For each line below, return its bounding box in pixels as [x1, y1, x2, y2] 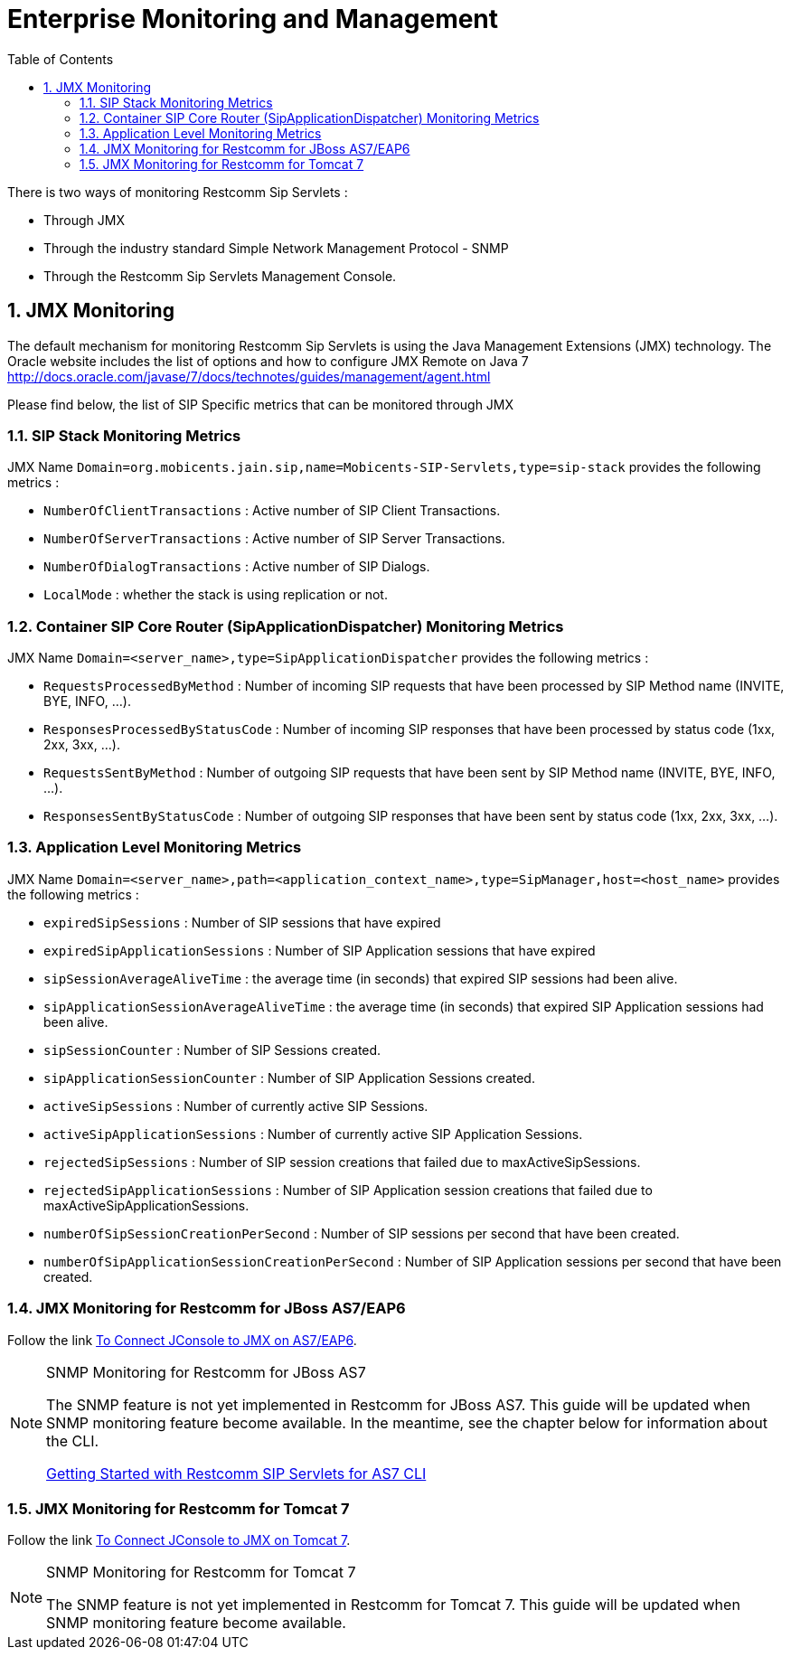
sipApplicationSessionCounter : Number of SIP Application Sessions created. [43, 1069, 535, 1086]
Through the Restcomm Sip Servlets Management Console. [43, 268, 397, 284]
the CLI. [46, 1431, 99, 1450]
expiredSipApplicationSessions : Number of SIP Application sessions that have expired [43, 942, 596, 958]
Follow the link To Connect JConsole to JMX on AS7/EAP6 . [7, 1332, 357, 1348]
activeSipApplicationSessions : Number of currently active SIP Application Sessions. [43, 1125, 583, 1142]
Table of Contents [7, 51, 114, 67]
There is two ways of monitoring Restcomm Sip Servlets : [7, 184, 348, 200]
